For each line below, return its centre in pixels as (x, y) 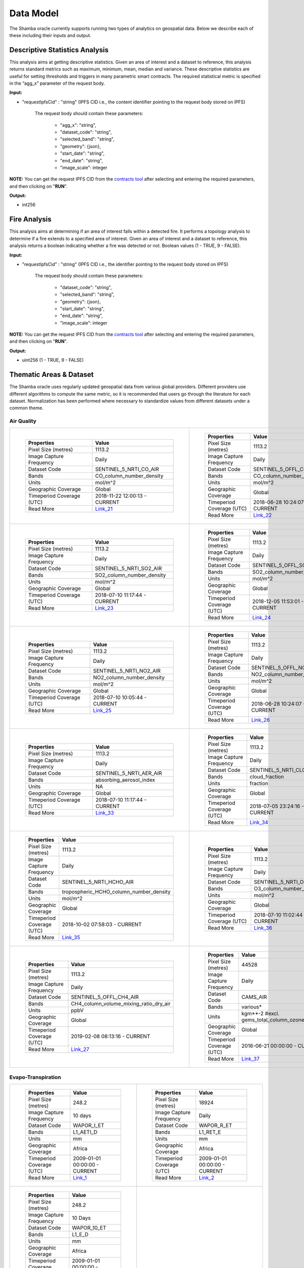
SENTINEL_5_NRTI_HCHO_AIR (98, 882)
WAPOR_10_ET (89, 1228)
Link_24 (261, 618)
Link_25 (102, 711)
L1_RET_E (210, 1132)
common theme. (27, 408)
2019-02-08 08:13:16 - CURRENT (111, 1036)
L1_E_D (80, 1235)
